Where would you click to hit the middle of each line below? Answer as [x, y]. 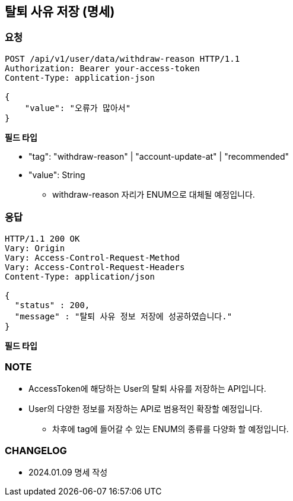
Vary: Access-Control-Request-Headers [95, 267]
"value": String [57, 175]
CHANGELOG [36, 450]
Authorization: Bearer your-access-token [102, 68]
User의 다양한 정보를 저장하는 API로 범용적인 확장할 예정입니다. [146, 409]
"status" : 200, [52, 305]
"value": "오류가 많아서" [78, 108]
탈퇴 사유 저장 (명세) [60, 12]
